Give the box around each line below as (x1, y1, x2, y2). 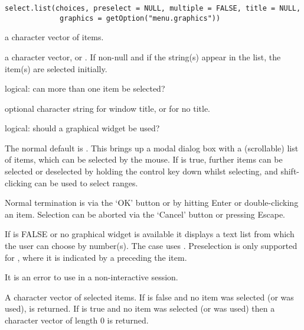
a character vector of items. (5, 31, 104, 43)
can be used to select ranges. (34, 176, 138, 189)
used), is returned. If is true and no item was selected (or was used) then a (5, 302, 275, 315)
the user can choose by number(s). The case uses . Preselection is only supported (5, 240, 298, 252)
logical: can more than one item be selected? (5, 82, 165, 95)
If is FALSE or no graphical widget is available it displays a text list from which (5, 228, 295, 240)
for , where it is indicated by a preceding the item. (5, 251, 187, 263)
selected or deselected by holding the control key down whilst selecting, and (5, 165, 278, 177)
